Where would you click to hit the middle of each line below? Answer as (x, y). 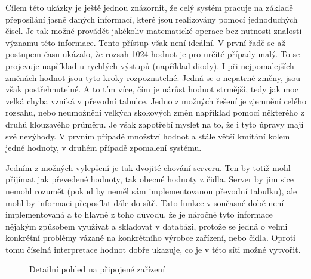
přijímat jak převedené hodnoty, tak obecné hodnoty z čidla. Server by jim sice (150, 179)
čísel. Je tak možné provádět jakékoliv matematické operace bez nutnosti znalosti (154, 31)
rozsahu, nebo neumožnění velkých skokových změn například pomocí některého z (155, 112)
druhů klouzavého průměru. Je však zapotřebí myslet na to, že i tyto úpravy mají (155, 124)
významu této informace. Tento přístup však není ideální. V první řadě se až (145, 42)
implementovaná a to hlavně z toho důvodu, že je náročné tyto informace (139, 214)
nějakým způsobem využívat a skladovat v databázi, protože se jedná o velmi (147, 226)
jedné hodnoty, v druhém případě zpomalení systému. (104, 148)
